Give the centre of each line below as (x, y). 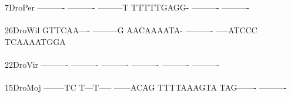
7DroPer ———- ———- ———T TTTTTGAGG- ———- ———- (127, 7)
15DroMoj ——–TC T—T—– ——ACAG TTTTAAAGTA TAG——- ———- (146, 87)
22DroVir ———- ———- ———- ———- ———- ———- (112, 64)
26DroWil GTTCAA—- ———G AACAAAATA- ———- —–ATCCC (131, 30)
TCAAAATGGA (35, 41)
